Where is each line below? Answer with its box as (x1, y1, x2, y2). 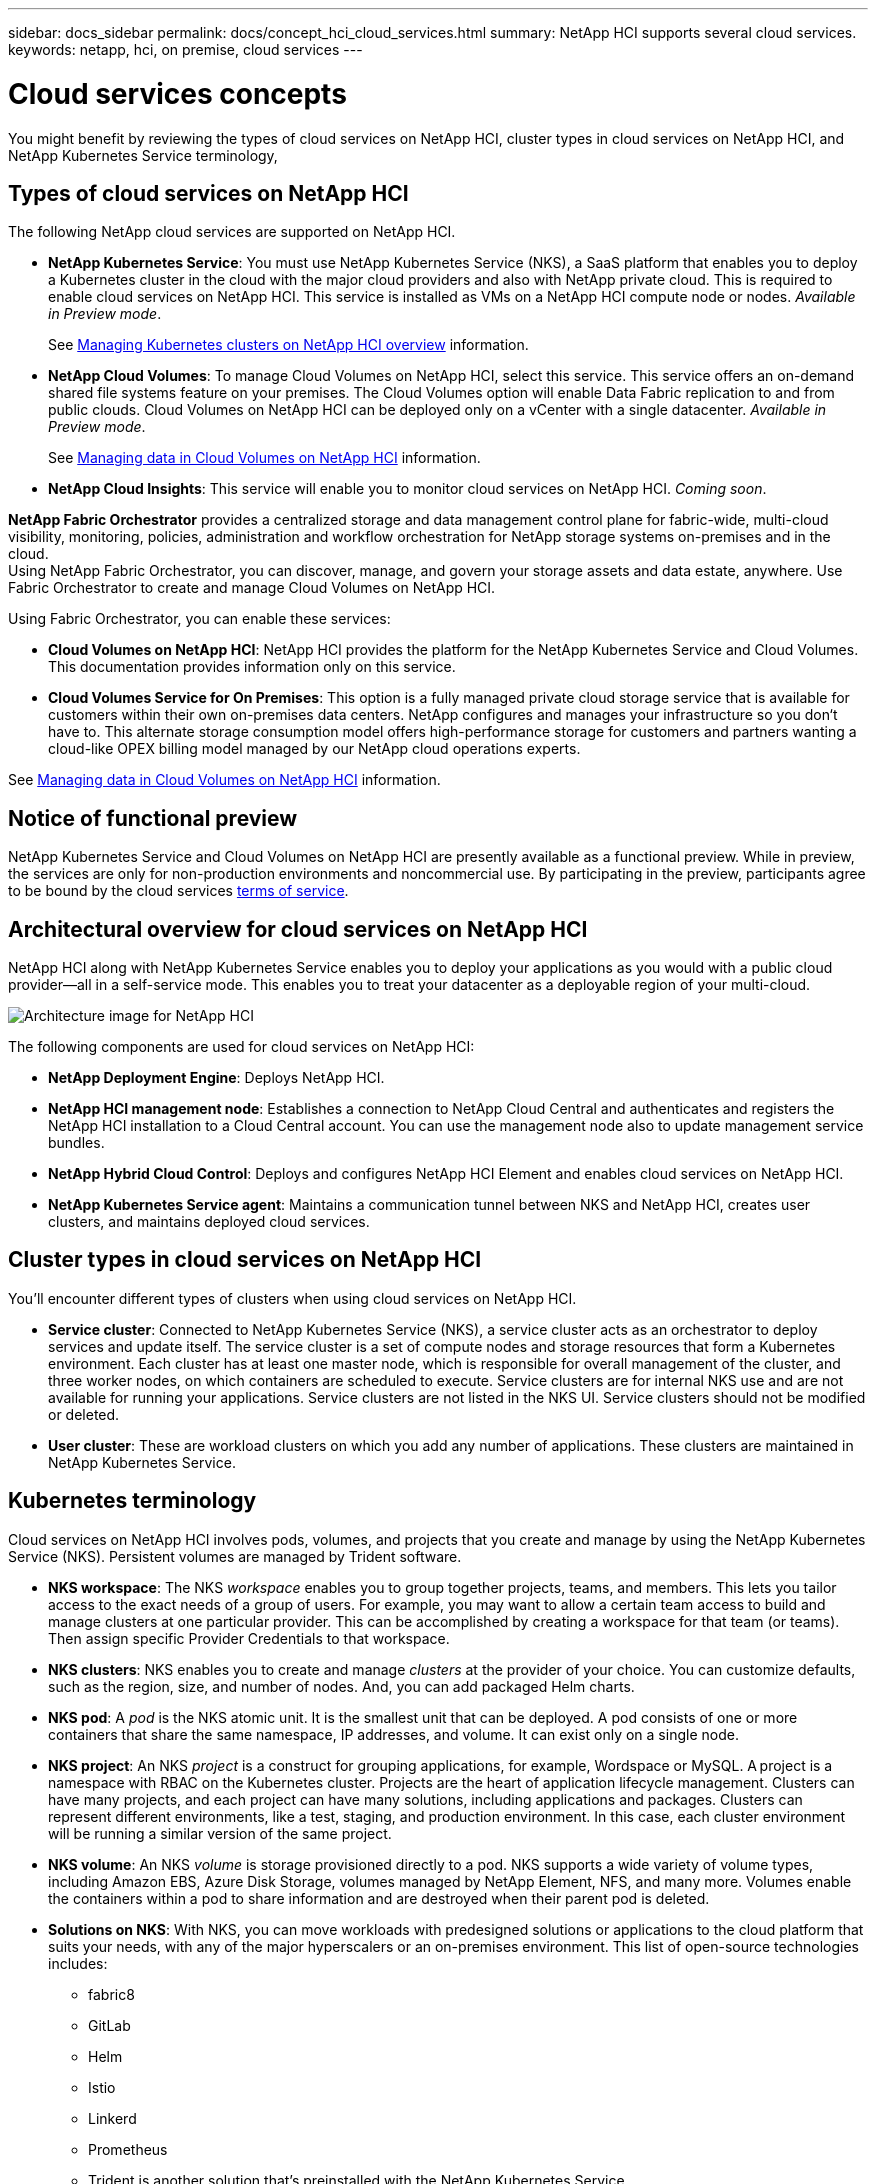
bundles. (48, 1134, 105, 1152)
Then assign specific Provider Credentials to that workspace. (48, 1629, 450, 1647)
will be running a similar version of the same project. (48, 1824, 392, 1842)
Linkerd (88, 2109, 137, 2127)
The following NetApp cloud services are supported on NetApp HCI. (8, 223, 456, 241)
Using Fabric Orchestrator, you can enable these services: (8, 610, 391, 628)
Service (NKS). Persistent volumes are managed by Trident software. (8, 1547, 462, 1565)
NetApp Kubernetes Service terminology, (8, 146, 278, 164)
